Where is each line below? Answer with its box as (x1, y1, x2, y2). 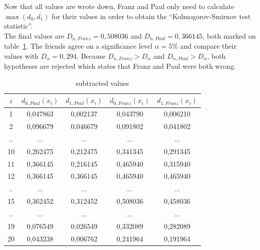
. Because (77, 50, 106, 61)
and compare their (180, 41, 236, 51)
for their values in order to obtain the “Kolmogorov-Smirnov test (52, 11, 251, 21)
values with (4, 50, 39, 61)
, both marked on (202, 30, 256, 41)
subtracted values (76, 77, 129, 88)
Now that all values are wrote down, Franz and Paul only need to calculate (4, 1, 234, 11)
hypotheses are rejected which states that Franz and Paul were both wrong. (4, 61, 236, 71)
